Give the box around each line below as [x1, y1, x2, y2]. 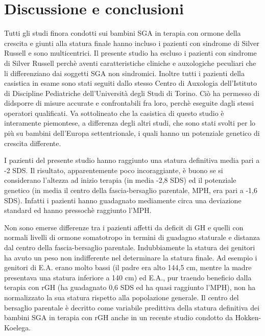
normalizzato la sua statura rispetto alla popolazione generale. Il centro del [4, 292, 239, 302]
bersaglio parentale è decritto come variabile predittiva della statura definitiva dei [4, 302, 260, 313]
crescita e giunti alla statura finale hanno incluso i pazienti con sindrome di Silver [4, 37, 259, 48]
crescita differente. [4, 137, 61, 148]
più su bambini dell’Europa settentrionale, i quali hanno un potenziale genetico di [4, 128, 260, 138]
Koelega [4, 322, 29, 332]
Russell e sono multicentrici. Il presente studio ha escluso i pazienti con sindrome [4, 47, 257, 58]
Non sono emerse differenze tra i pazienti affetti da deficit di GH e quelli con [4, 222, 244, 232]
